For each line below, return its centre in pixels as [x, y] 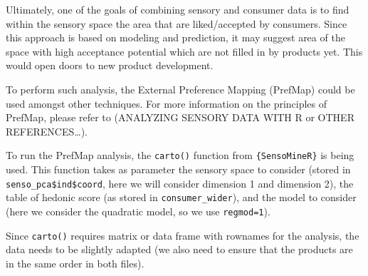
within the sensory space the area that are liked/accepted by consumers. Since [177, 23]
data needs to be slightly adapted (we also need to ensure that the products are [179, 249]
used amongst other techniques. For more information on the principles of [167, 103]
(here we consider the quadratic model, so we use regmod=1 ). [138, 211]
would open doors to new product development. [110, 65]
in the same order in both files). [75, 263]
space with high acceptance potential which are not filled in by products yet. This [184, 51]
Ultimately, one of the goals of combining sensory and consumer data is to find [178, 9]
